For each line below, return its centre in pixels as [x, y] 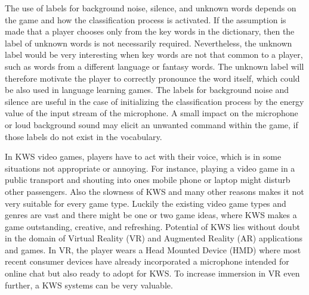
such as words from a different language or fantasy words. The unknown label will [154, 66]
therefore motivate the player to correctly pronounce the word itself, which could [152, 78]
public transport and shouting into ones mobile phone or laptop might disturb [148, 180]
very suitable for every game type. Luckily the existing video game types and [146, 203]
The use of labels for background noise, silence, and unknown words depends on [151, 8]
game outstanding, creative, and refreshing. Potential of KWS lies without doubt [152, 226]
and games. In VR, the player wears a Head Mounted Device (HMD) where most [153, 249]
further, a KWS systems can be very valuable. [89, 285]
